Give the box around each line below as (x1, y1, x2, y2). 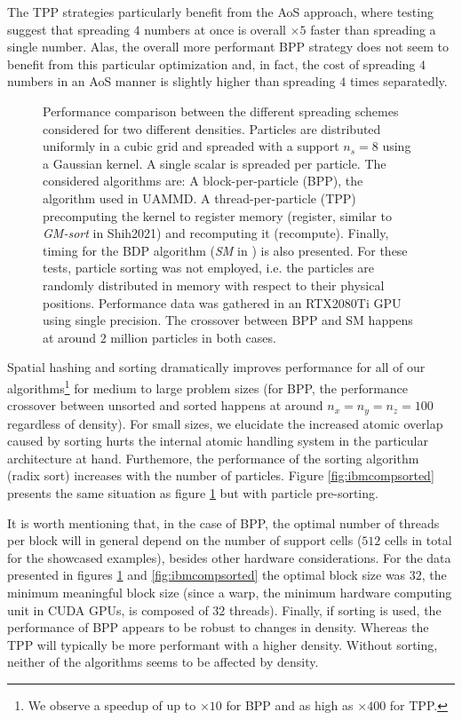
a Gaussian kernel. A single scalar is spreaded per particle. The (43, 154, 386, 172)
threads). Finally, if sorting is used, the (228, 600, 442, 619)
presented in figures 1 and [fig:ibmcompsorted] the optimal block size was (7, 566, 406, 584)
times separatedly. (349, 72, 448, 91)
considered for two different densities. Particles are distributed (43, 119, 381, 138)
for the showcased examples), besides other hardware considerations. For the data (7, 548, 451, 566)
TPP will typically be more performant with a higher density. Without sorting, (7, 635, 438, 653)
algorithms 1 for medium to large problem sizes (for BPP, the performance (7, 376, 409, 397)
